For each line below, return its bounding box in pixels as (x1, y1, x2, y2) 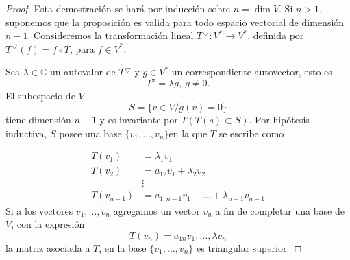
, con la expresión (11, 217, 85, 231)
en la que (168, 126, 208, 140)
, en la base (99, 241, 147, 255)
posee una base (59, 126, 122, 140)
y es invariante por (99, 113, 178, 127)
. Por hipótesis (249, 113, 310, 127)
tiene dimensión (5, 113, 71, 127)
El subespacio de (5, 88, 75, 103)
